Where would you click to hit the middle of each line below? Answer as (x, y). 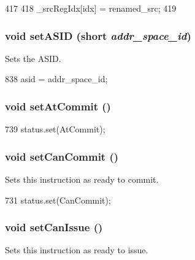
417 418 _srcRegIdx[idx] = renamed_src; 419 (91, 8)
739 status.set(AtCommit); (55, 129)
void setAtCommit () (58, 106)
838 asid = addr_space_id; (56, 79)
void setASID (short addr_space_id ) (98, 35)
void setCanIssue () (54, 227)
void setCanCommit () (62, 156)
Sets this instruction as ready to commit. (82, 179)
